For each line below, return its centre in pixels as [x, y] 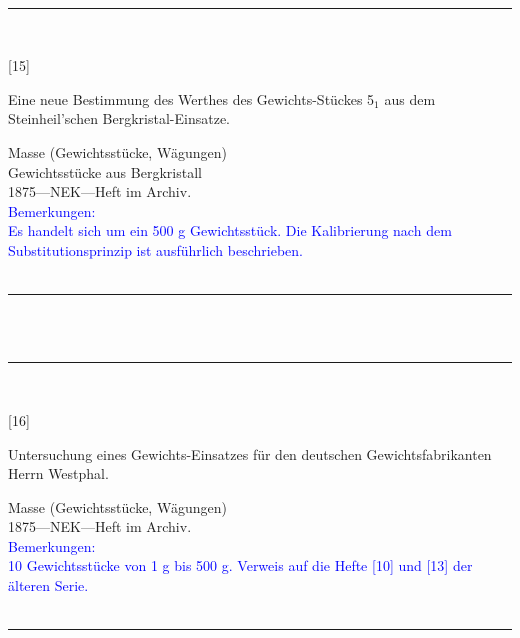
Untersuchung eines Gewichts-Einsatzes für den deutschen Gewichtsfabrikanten [250, 453]
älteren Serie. [48, 585]
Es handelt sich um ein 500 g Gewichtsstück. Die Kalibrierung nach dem [230, 230]
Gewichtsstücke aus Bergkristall [105, 171]
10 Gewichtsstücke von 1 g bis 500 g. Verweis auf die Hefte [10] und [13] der [240, 565]
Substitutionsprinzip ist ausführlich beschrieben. [155, 249]
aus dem [410, 98]
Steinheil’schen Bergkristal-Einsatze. [119, 118]
